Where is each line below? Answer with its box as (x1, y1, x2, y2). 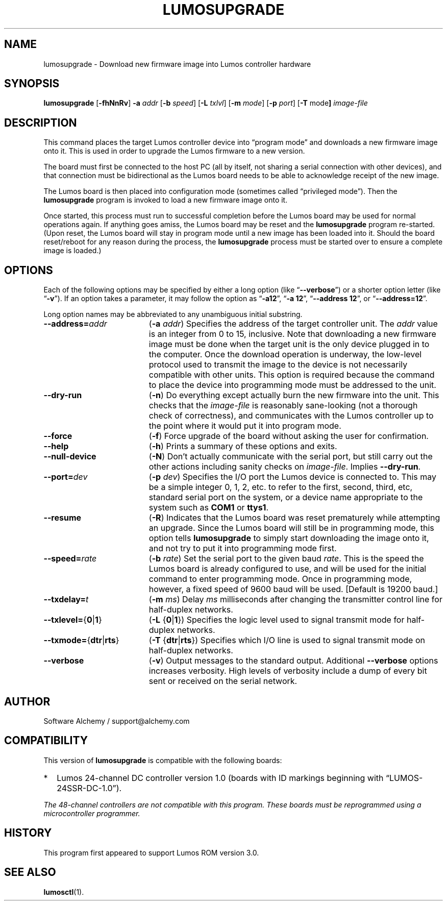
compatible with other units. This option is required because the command (148, 370, 435, 380)
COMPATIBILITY (4, 734, 88, 747)
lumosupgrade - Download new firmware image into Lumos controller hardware (43, 59, 311, 68)
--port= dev (43, 472, 88, 482)
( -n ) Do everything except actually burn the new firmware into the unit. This (148, 390, 439, 401)
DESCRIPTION (4, 116, 77, 129)
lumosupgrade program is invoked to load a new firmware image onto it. (43, 195, 288, 205)
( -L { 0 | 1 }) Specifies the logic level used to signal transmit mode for (148, 615, 405, 625)
